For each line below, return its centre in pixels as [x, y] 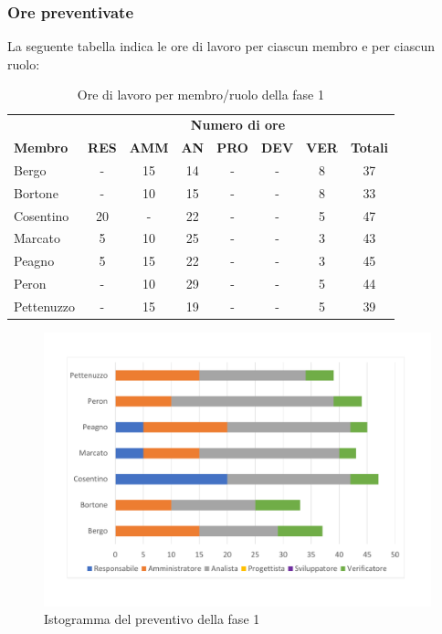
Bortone [36, 192]
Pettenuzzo [45, 306]
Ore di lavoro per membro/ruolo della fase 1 [200, 95]
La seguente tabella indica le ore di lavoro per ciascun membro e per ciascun [221, 46]
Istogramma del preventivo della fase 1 [152, 619]
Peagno [34, 261]
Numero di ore [238, 125]
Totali [369, 148]
